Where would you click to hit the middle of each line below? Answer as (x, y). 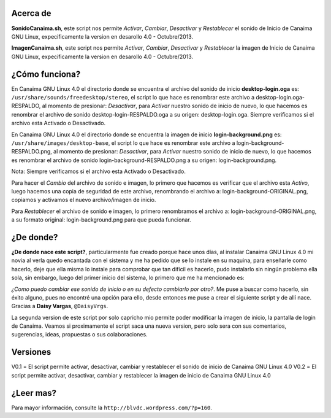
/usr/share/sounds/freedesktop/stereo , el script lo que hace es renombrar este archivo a (133, 97)
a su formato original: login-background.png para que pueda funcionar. (101, 220)
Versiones (31, 352)
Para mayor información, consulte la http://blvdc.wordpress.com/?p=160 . (112, 408)
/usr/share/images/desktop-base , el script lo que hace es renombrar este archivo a (123, 143)
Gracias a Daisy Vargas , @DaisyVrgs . (60, 306)
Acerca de (31, 13)
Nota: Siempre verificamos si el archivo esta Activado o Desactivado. (99, 171)
